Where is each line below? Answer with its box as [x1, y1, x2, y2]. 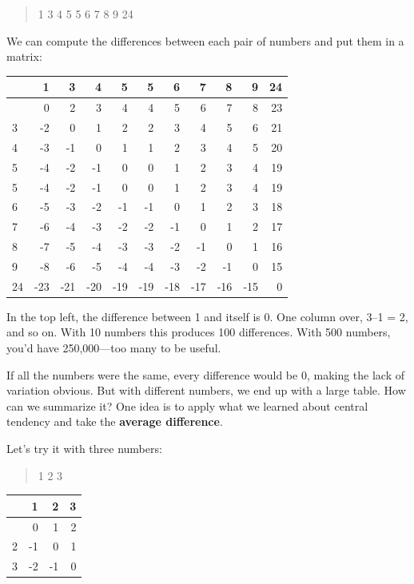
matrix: [6, 48, 42, 65]
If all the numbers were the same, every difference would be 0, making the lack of [6, 366, 405, 383]
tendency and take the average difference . [6, 413, 223, 430]
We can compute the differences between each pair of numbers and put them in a [6, 32, 404, 49]
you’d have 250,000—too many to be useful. [6, 340, 221, 356]
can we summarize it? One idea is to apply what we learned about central [6, 397, 368, 414]
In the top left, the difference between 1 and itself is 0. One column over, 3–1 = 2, [6, 308, 408, 324]
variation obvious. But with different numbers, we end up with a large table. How [6, 382, 406, 399]
